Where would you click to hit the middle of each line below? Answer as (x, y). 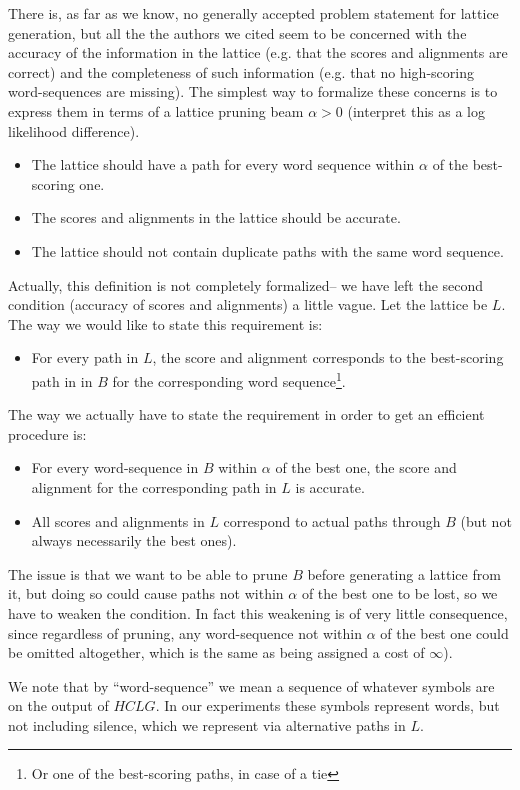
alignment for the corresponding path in (154, 486)
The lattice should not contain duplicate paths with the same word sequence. (267, 250)
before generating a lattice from (404, 573)
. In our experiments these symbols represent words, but (327, 705)
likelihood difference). (74, 130)
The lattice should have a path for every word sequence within (223, 164)
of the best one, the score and (366, 467)
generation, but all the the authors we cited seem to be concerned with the (237, 32)
